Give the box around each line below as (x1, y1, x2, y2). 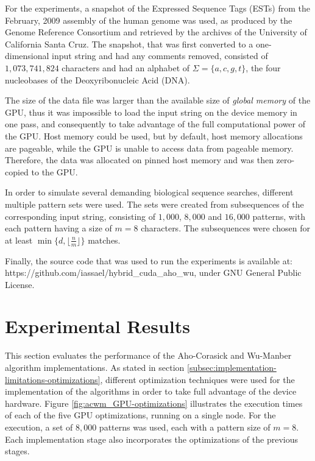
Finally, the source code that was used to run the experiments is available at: (5, 254, 293, 267)
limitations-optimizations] (5, 373, 101, 385)
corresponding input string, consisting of (5, 209, 156, 222)
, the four (246, 61, 281, 74)
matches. (88, 233, 121, 246)
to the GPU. (31, 165, 78, 178)
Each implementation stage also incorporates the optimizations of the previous (5, 432, 298, 445)
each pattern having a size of (5, 222, 112, 234)
